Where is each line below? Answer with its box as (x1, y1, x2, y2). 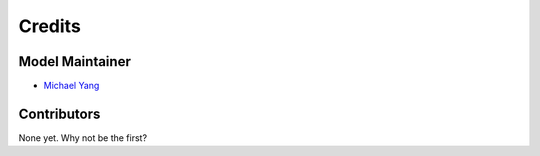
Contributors (18, 105, 101, 122)
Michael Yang (43, 80, 100, 92)
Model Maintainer (18, 53, 132, 70)
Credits (18, 15, 82, 37)
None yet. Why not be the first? (18, 131, 148, 144)
